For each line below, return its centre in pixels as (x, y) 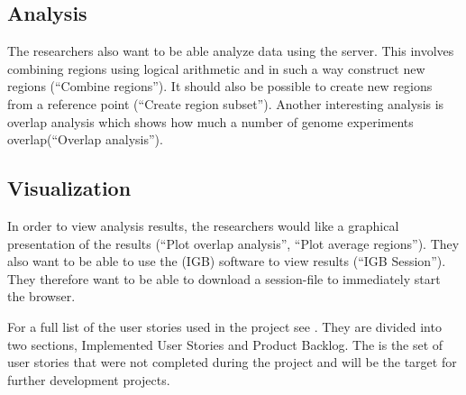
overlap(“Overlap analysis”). (85, 139)
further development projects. (89, 379)
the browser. (41, 296)
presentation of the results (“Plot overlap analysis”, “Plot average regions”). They (233, 243)
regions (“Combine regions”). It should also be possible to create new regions (220, 86)
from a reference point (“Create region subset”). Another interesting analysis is (226, 103)
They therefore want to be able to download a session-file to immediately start (224, 278)
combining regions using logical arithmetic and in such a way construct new (216, 68)
